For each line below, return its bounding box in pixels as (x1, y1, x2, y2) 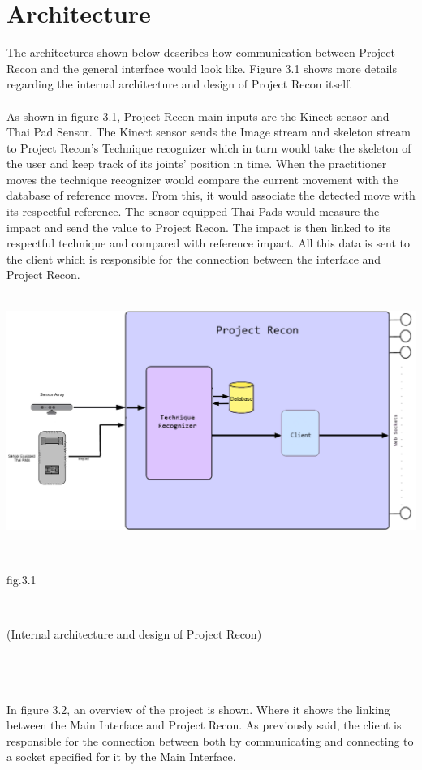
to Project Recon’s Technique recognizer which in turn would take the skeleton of (6, 139, 411, 156)
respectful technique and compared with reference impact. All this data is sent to (6, 234, 411, 252)
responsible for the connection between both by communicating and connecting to (6, 732, 414, 749)
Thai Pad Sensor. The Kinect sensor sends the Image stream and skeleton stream (6, 123, 411, 140)
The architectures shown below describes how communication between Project (6, 44, 395, 61)
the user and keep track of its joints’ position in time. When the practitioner (6, 155, 387, 172)
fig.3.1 (6, 571, 37, 588)
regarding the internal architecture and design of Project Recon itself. (6, 75, 353, 92)
